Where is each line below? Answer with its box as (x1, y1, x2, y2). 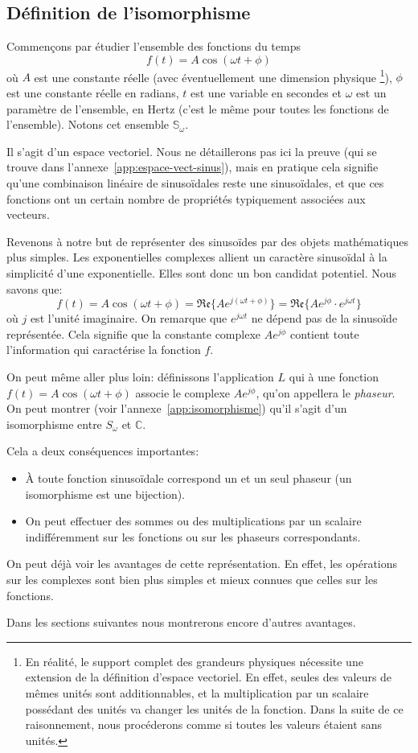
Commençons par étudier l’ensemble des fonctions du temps (6, 38, 301, 55)
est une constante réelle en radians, (6, 84, 179, 101)
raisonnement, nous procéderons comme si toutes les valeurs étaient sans (25, 716, 383, 733)
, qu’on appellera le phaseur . (256, 384, 395, 401)
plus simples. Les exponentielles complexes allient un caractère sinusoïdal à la (6, 249, 387, 265)
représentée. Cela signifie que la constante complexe (6, 325, 261, 342)
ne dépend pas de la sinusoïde (251, 310, 398, 327)
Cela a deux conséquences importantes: (6, 442, 199, 459)
